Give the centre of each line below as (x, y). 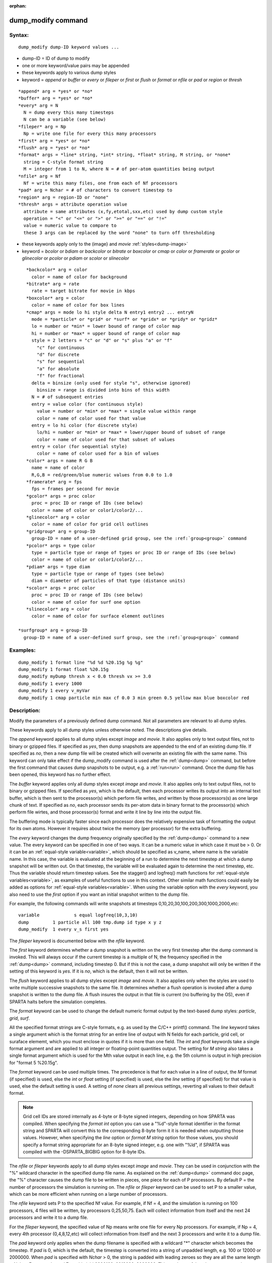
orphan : (18, 6)
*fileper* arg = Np (42, 127)
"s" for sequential (61, 362)
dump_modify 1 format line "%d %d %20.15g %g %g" (81, 662)
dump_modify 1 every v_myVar (54, 691)
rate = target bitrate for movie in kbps (83, 291)
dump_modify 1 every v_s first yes (63, 929)
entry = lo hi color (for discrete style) (85, 425)
